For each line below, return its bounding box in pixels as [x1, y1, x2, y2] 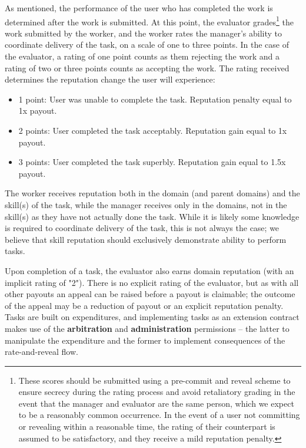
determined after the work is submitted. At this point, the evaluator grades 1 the [5, 14, 294, 28]
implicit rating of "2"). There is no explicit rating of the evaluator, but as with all [5, 276, 299, 288]
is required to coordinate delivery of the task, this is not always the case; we [5, 222, 280, 234]
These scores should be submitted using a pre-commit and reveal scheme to [18, 374, 291, 386]
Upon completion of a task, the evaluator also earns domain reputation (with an [5, 264, 294, 276]
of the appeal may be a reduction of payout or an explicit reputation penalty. [5, 299, 284, 311]
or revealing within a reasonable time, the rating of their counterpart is [18, 420, 275, 433]
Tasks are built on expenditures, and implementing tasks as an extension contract [5, 311, 300, 323]
